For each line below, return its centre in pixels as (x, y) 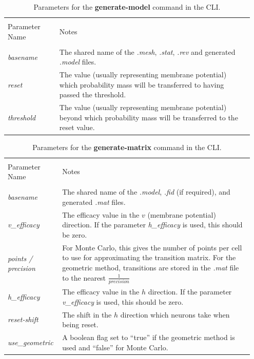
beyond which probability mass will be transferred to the (149, 117)
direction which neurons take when (175, 314)
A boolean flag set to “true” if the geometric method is (149, 337)
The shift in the (87, 314)
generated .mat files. (94, 202)
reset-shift (23, 319)
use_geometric (31, 342)
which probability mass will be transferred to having (142, 84)
